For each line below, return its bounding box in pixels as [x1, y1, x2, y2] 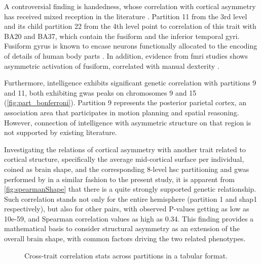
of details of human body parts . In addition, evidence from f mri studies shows [4, 50, 248, 61]
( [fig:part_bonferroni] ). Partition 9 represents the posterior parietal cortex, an [4, 97, 247, 108]
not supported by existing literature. [4, 127, 117, 138]
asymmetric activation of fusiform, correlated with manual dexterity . [4, 60, 219, 71]
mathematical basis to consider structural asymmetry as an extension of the [4, 223, 240, 234]
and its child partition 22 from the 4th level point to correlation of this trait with [4, 21, 256, 31]
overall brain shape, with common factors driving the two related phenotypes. [4, 233, 246, 244]
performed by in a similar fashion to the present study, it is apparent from [4, 173, 235, 184]
